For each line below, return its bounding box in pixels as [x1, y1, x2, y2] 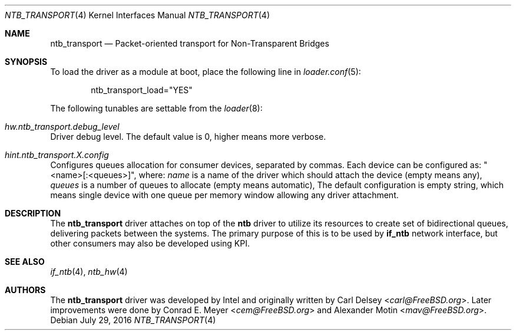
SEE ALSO [5, 257, 45, 267]
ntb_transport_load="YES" [91, 85, 193, 95]
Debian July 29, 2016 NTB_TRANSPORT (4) [50, 315, 216, 325]
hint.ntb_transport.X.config [5, 150, 109, 160]
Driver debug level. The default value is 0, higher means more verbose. [50, 132, 326, 142]
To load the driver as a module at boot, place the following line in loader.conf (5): [50, 67, 361, 77]
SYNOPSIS [5, 57, 48, 67]
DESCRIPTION [5, 208, 61, 218]
